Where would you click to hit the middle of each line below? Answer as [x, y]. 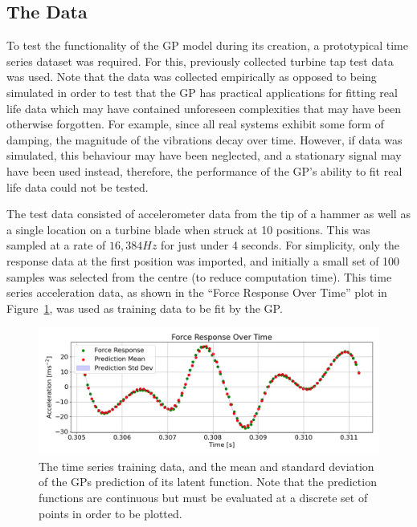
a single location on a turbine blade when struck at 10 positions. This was [188, 229]
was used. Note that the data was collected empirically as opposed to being [192, 77]
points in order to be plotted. [110, 513]
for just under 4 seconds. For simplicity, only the [280, 245]
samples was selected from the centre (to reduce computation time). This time [199, 276]
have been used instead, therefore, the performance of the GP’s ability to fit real [204, 170]
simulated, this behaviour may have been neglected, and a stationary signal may [204, 155]
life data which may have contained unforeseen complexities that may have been [204, 108]
